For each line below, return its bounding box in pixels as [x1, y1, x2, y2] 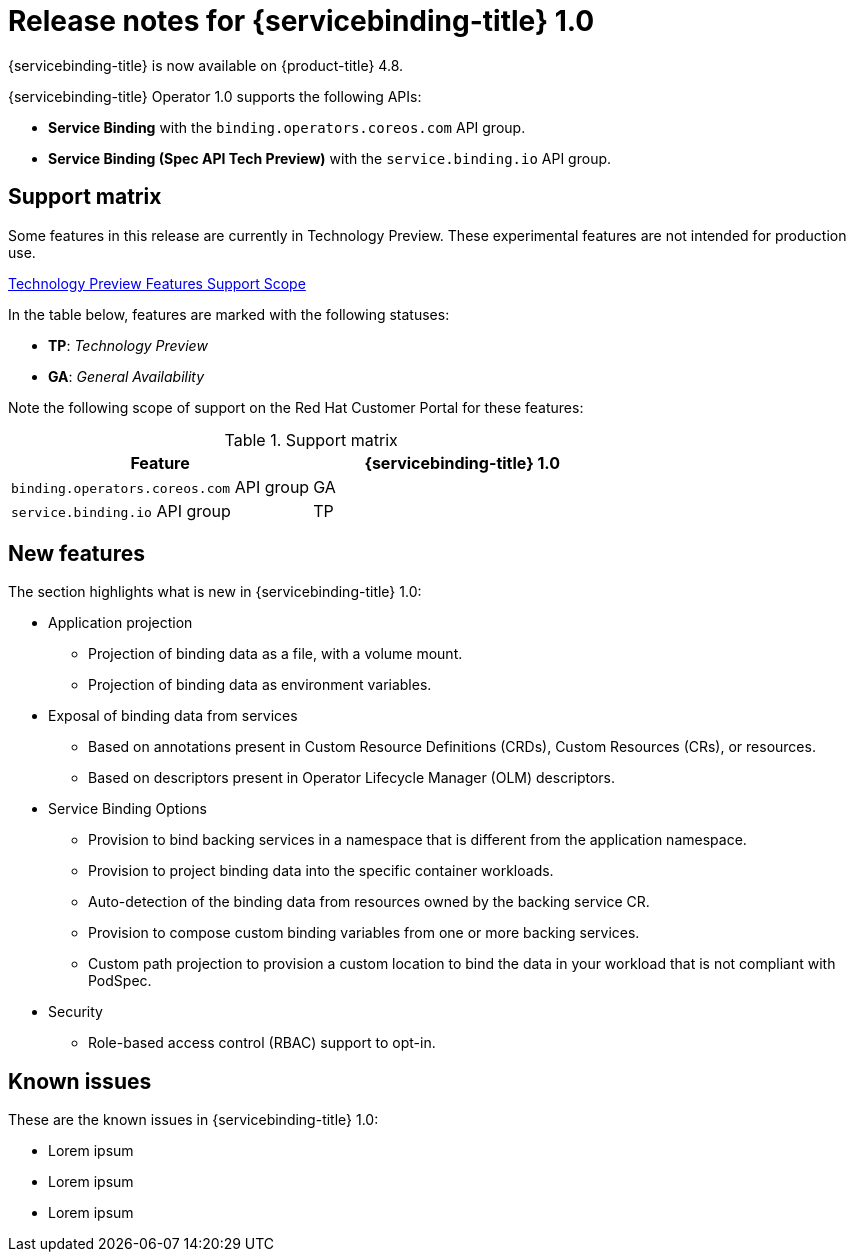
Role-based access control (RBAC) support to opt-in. [88, 1034, 436, 1052]
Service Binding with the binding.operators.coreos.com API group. [48, 118, 526, 136]
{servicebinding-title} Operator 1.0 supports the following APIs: [8, 87, 422, 105]
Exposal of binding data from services [48, 707, 298, 725]
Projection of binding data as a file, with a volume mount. [88, 645, 463, 663]
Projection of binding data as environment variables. [88, 676, 432, 694]
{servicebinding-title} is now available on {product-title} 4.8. [8, 56, 404, 74]
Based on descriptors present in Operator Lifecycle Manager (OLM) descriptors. [88, 769, 616, 787]
